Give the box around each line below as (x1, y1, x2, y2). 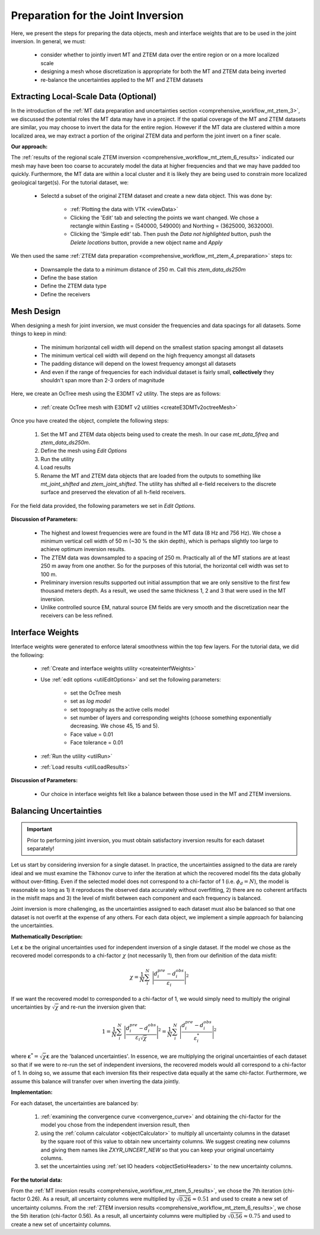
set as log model (70, 698, 111, 705)
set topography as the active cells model (70, 706, 169, 713)
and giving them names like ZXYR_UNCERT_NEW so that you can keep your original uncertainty (40, 1146, 274, 1153)
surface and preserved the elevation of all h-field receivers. (40, 489, 186, 496)
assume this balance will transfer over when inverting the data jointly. (11, 1077, 180, 1084)
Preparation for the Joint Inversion (11, 9, 184, 22)
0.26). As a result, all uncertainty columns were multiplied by (27, 1195, 175, 1202)
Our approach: (11, 143, 48, 150)
